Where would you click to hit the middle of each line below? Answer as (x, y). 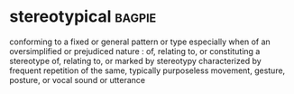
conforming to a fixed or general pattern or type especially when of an (140, 42)
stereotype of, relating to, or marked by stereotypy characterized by (135, 61)
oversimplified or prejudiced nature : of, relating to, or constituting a (135, 51)
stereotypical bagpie (83, 17)
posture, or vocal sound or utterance (78, 80)
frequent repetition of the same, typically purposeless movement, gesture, (147, 70)
